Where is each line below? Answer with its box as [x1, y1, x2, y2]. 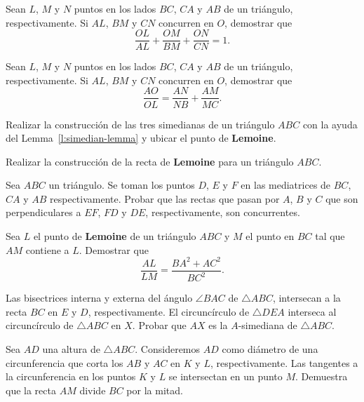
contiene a [25, 242, 69, 257]
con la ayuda [302, 116, 358, 131]
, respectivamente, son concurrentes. [145, 205, 300, 220]
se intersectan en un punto [168, 369, 283, 384]
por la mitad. [126, 382, 183, 397]
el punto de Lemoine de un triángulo [33, 229, 196, 243]
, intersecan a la [272, 290, 341, 305]
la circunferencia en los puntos [6, 369, 136, 384]
